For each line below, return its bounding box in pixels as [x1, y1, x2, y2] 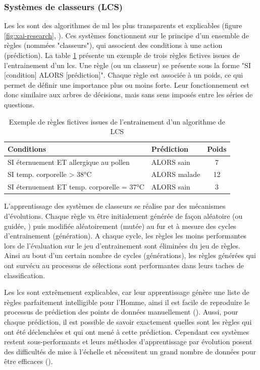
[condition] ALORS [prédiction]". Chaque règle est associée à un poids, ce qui [4, 70, 243, 80]
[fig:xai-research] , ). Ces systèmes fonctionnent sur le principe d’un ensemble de [4, 30, 249, 40]
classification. [4, 270, 45, 280]
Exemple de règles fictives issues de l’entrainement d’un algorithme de [9, 116, 225, 127]
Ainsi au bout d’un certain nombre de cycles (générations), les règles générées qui [4, 250, 256, 261]
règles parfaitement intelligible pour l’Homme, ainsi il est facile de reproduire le [4, 296, 250, 307]
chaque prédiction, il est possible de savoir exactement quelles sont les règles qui [4, 316, 252, 327]
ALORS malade [151, 169, 200, 179]
